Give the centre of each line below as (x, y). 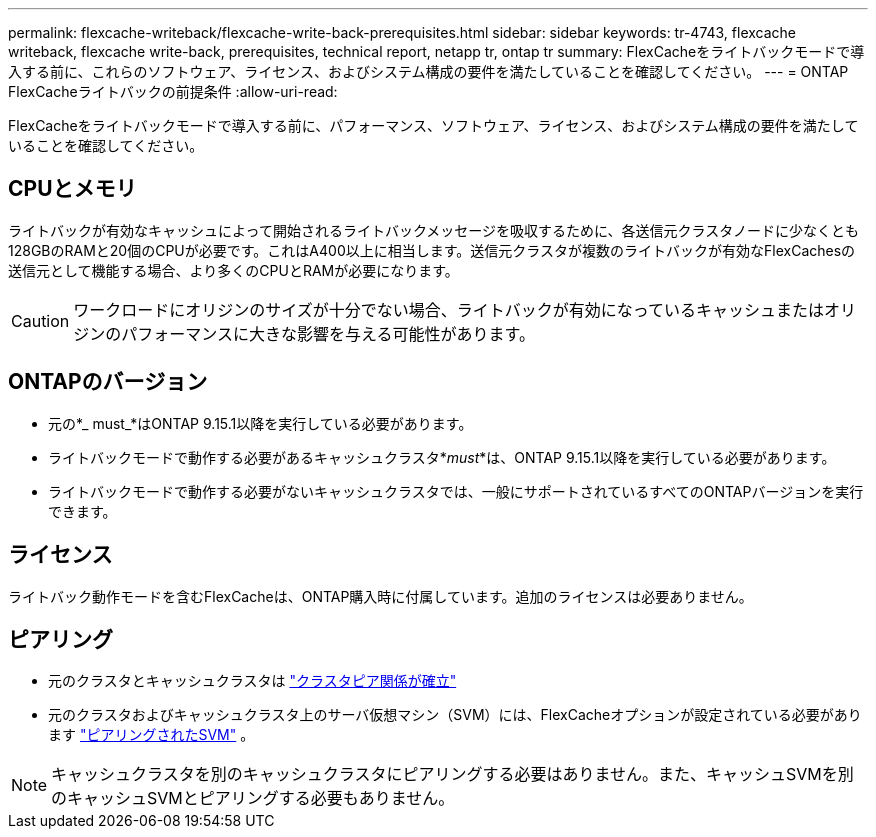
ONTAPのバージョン (108, 382)
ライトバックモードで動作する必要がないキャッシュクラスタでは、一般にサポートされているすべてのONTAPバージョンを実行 (456, 491)
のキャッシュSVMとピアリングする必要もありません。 (253, 798)
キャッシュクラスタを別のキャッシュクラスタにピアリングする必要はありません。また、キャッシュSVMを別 (452, 774)
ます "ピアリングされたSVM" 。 (151, 735)
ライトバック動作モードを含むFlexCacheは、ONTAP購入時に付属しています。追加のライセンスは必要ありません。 (380, 596)
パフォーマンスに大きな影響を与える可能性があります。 (328, 333)
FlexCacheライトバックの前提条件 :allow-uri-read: (173, 91)
